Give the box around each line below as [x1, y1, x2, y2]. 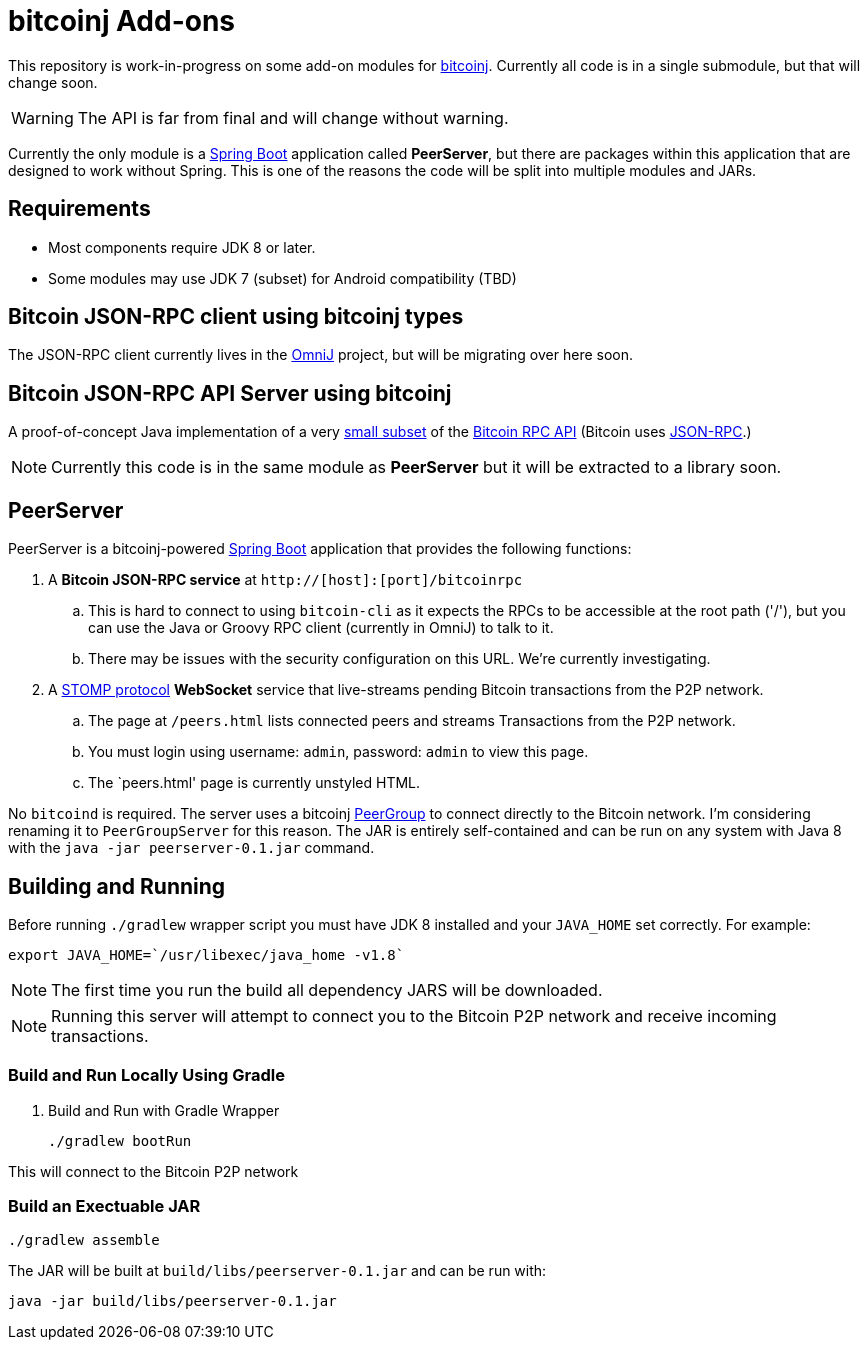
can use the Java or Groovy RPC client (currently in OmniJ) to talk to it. [88, 619, 554, 637]
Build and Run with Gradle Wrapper [48, 1101, 280, 1119]
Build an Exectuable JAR [8, 1196, 201, 1217]
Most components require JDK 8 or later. [48, 238, 316, 256]
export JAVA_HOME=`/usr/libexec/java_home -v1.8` [8, 946, 405, 963]
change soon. [8, 73, 98, 91]
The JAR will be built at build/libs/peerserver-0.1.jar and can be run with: [8, 1262, 547, 1280]
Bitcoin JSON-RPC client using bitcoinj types [8, 304, 464, 330]
